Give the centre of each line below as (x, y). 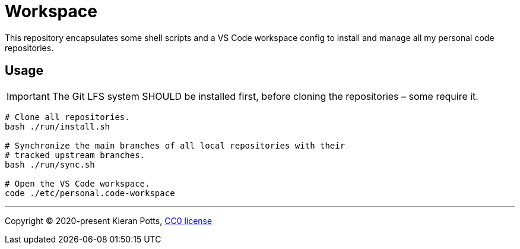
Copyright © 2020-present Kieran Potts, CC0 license (109, 220)
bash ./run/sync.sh (50, 164)
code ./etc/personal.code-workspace (90, 193)
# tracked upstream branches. (75, 155)
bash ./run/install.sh (58, 126)
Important (28, 96)
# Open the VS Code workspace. (77, 183)
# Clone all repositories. (67, 117)
